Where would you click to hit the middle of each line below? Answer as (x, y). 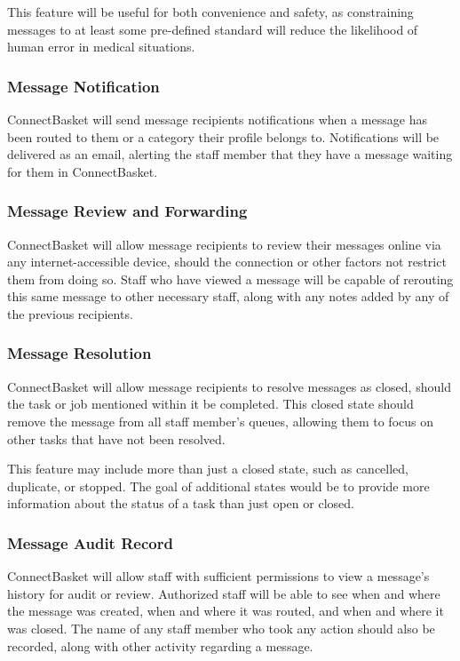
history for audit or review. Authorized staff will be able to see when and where (224, 593)
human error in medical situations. (101, 47)
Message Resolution (79, 353)
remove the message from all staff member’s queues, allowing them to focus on (220, 421)
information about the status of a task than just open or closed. (181, 503)
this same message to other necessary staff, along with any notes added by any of (228, 296)
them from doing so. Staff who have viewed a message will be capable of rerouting (230, 279)
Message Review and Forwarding (127, 211)
